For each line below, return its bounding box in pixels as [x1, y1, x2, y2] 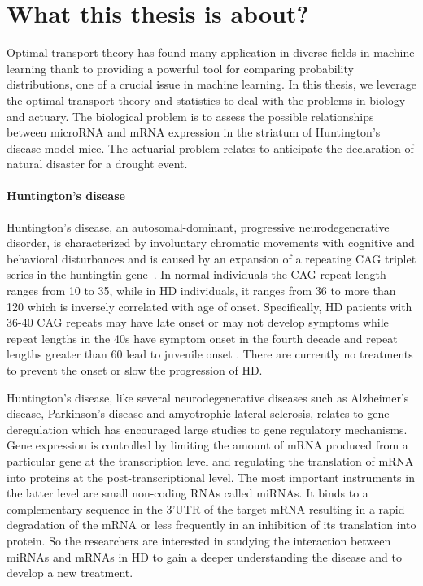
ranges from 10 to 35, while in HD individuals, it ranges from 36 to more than [7, 282, 396, 299]
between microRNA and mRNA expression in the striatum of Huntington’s [7, 124, 381, 141]
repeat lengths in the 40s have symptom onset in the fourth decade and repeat [7, 329, 398, 346]
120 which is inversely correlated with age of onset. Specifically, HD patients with [7, 297, 412, 315]
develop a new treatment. [7, 564, 133, 581]
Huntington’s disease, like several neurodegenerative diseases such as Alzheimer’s [7, 388, 409, 406]
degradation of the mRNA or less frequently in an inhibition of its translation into [7, 516, 416, 533]
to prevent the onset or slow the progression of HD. [7, 362, 263, 379]
